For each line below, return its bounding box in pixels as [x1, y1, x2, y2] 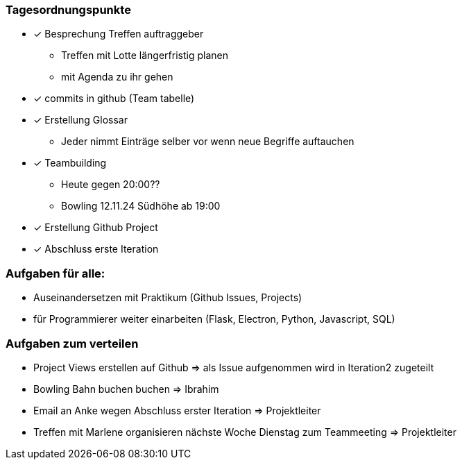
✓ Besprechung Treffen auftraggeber [33, 28, 204, 40]
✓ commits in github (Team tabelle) [33, 92, 195, 105]
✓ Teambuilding [33, 157, 107, 169]
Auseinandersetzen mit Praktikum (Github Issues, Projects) [33, 291, 302, 304]
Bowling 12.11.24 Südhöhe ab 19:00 [61, 200, 221, 212]
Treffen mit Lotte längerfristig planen [61, 49, 228, 62]
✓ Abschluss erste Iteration [33, 243, 159, 255]
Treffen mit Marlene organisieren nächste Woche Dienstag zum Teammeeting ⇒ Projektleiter [33, 425, 456, 438]
